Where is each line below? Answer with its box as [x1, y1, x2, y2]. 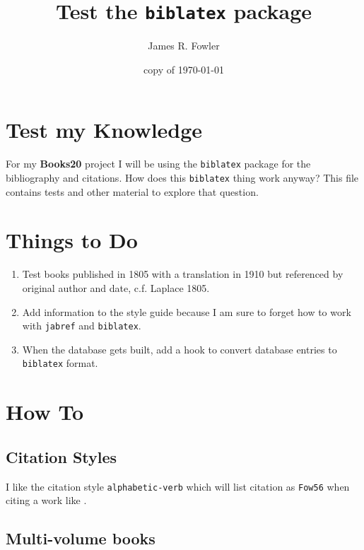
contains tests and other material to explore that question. [6, 184, 259, 199]
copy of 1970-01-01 [143, 62, 224, 76]
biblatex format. [22, 356, 98, 370]
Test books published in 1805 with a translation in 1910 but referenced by [22, 267, 344, 281]
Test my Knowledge [6, 115, 203, 144]
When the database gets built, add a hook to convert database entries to [22, 341, 337, 356]
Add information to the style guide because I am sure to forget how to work [22, 304, 351, 319]
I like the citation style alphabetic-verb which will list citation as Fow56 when [6, 479, 350, 493]
